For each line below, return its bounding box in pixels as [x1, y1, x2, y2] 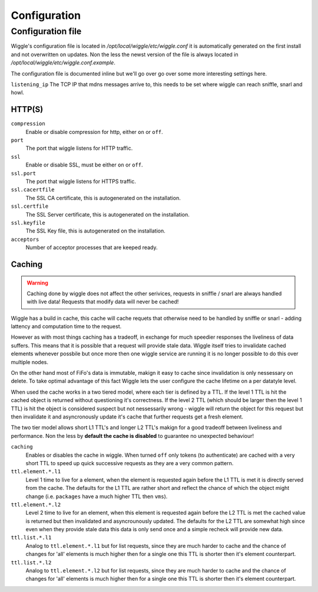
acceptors [11, 236, 39, 243]
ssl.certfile [11, 203, 49, 210]
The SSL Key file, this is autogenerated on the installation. [25, 227, 166, 234]
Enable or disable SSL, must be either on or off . [25, 161, 143, 168]
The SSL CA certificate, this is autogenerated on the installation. [25, 194, 181, 201]
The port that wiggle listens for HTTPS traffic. [25, 178, 137, 185]
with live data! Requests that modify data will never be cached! [26, 298, 179, 305]
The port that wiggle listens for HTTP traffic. [25, 145, 133, 152]
